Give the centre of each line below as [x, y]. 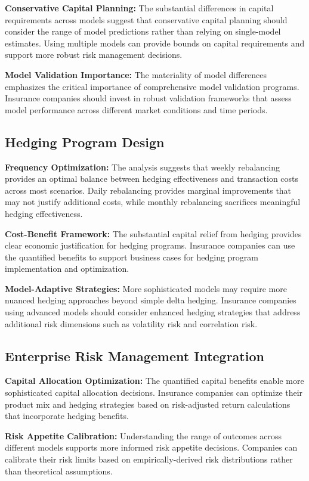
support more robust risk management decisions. [94, 55]
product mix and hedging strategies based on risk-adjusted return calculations [148, 404]
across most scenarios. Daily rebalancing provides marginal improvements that [148, 190]
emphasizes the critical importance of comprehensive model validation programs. [152, 86]
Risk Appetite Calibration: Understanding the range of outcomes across [143, 435]
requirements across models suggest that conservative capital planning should [146, 19]
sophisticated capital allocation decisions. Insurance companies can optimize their [154, 392]
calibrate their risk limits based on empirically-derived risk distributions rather [149, 459]
